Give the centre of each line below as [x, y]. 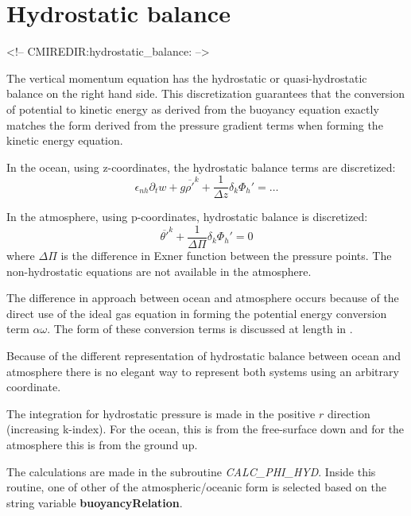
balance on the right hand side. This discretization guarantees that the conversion [206, 93]
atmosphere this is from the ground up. [102, 444]
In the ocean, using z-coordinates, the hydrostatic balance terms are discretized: [201, 167]
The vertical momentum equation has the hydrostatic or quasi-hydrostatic [187, 78]
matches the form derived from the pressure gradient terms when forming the [195, 124]
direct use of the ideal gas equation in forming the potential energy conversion [197, 313]
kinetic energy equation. [65, 140]
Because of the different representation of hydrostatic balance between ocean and [204, 355]
